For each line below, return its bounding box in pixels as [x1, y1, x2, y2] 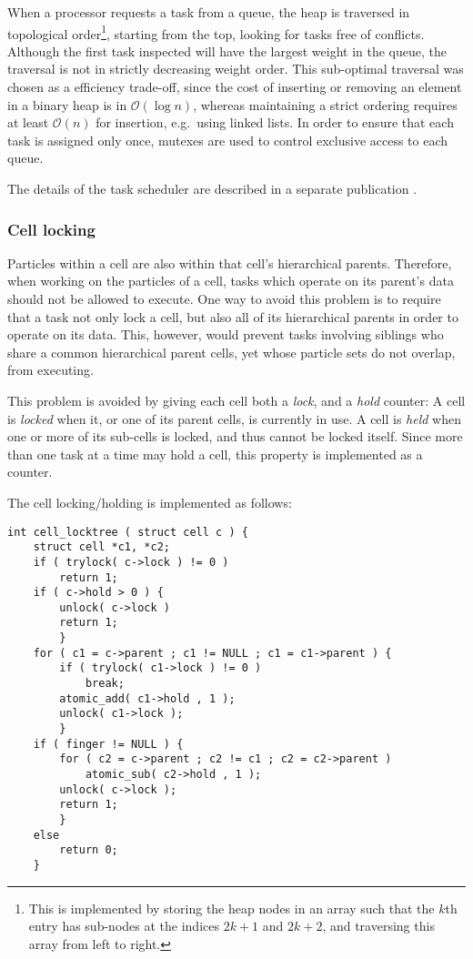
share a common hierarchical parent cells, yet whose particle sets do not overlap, [7, 342, 456, 361]
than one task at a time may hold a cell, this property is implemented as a [7, 444, 423, 463]
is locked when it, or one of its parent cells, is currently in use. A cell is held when [7, 409, 461, 428]
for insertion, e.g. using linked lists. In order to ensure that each [96, 113, 454, 132]
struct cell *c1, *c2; [33, 540, 170, 554]
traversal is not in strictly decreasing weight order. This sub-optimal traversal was [7, 59, 464, 78]
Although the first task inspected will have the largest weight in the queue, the [7, 41, 447, 60]
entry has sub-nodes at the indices [28, 916, 219, 935]
